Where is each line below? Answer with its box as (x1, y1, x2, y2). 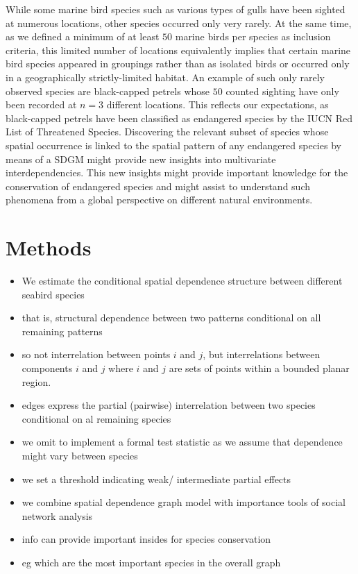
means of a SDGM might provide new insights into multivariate (6, 151, 276, 166)
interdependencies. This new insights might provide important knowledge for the (6, 165, 348, 180)
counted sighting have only (225, 83, 339, 98)
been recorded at (6, 97, 77, 112)
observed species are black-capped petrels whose (6, 83, 210, 98)
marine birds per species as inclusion (175, 29, 331, 44)
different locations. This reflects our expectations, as (106, 97, 329, 112)
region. (22, 374, 51, 389)
